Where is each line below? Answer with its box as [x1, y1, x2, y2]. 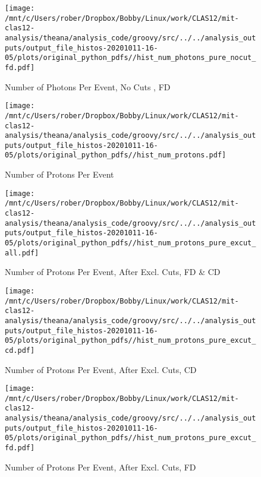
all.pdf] [5, 248, 39, 257]
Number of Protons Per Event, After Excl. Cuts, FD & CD [5, 266, 221, 278]
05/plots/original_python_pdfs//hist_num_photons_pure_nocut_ [5, 53, 256, 62]
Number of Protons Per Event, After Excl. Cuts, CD [5, 363, 197, 375]
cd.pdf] [5, 346, 35, 355]
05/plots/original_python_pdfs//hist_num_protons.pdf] [5, 151, 227, 160]
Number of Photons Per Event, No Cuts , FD [5, 80, 171, 93]
